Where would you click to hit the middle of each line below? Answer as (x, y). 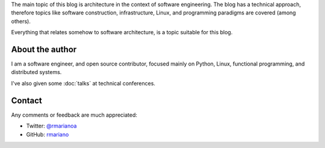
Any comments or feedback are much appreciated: (74, 115)
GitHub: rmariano (48, 134)
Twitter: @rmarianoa (51, 126)
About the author (44, 49)
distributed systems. (36, 72)
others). (21, 21)
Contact (26, 100)
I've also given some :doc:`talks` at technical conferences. (83, 83)
